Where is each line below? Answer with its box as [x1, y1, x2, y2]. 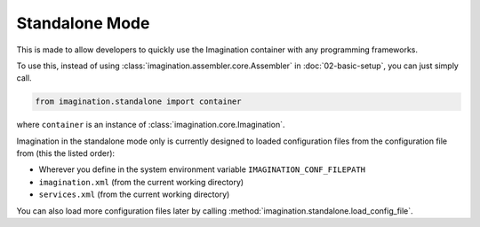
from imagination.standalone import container [35, 97, 242, 106]
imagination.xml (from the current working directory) [38, 176, 244, 187]
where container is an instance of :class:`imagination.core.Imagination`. [16, 120, 285, 130]
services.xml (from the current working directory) [38, 189, 230, 200]
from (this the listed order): [16, 148, 116, 159]
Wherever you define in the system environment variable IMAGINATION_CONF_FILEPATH [38, 164, 366, 175]
